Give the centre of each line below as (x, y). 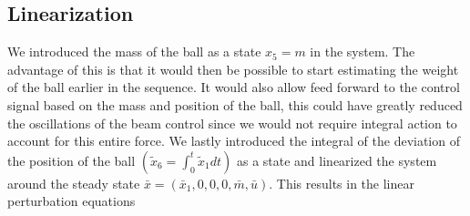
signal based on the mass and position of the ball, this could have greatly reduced (235, 104)
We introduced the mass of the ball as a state (134, 51)
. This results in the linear (342, 183)
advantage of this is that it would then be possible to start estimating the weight (233, 69)
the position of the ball (72, 160)
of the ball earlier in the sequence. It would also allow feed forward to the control (234, 87)
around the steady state (74, 183)
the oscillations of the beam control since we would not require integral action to (232, 123)
